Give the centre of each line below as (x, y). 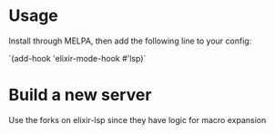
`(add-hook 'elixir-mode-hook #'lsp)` (77, 58)
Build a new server (80, 95)
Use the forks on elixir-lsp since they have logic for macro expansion (137, 120)
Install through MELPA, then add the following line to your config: (130, 41)
